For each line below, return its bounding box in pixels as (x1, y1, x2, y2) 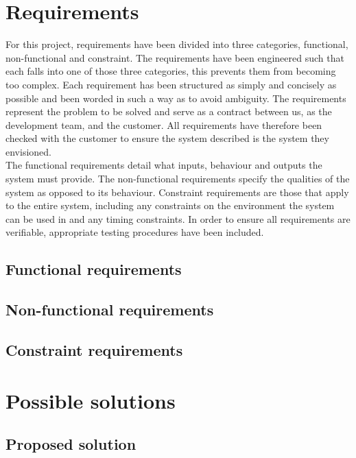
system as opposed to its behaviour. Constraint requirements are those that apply (5, 184, 349, 199)
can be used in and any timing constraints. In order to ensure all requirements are (5, 211, 351, 226)
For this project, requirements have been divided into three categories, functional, (5, 37, 348, 51)
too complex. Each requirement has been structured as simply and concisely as (5, 77, 337, 91)
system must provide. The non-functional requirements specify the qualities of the (5, 171, 350, 186)
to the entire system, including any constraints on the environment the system (5, 198, 335, 213)
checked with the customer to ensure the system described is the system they (5, 131, 329, 145)
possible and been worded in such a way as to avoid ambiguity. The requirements (5, 91, 346, 105)
